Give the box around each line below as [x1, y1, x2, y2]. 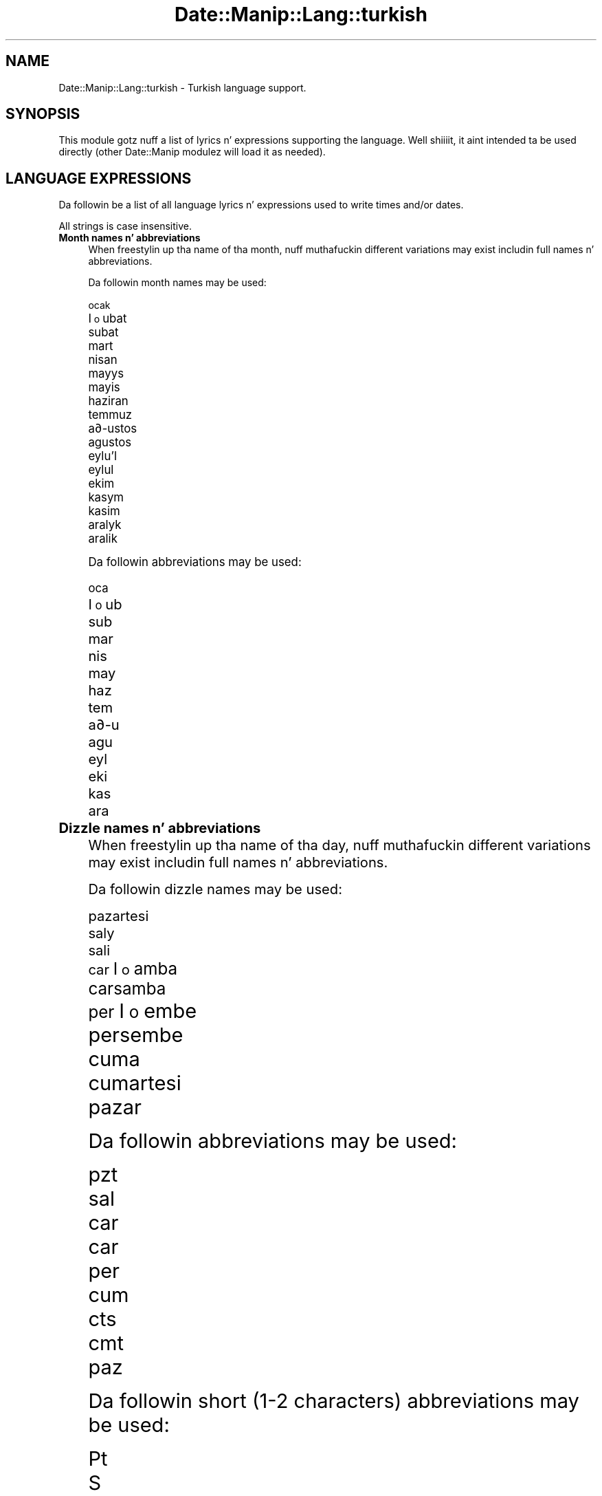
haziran [88, 394, 129, 409]
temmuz [88, 408, 133, 422]
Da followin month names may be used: [88, 277, 267, 289]
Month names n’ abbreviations [58, 232, 201, 244]
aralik [88, 532, 118, 546]
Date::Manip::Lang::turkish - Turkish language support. [58, 81, 306, 94]
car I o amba [88, 959, 178, 979]
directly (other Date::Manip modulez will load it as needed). [58, 146, 326, 158]
